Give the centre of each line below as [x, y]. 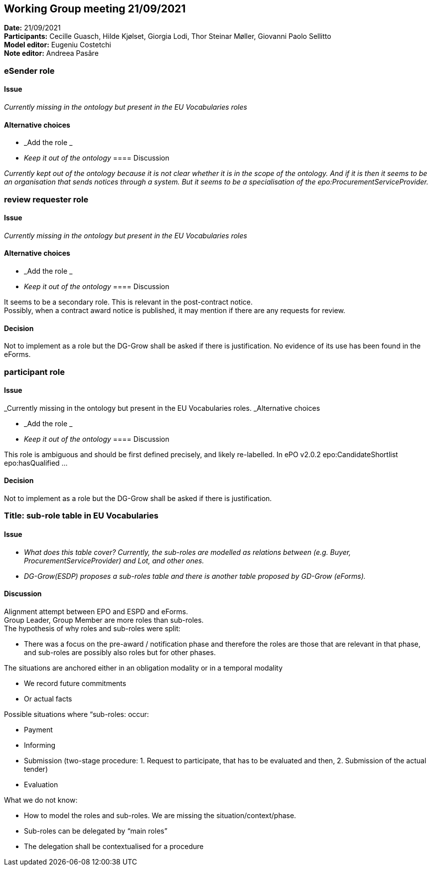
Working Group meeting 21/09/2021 [95, 9]
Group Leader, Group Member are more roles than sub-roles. [104, 620]
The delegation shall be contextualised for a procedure [114, 846]
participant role [34, 372]
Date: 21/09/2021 [32, 28]
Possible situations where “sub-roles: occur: [76, 714]
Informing [40, 745]
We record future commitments [75, 683]
